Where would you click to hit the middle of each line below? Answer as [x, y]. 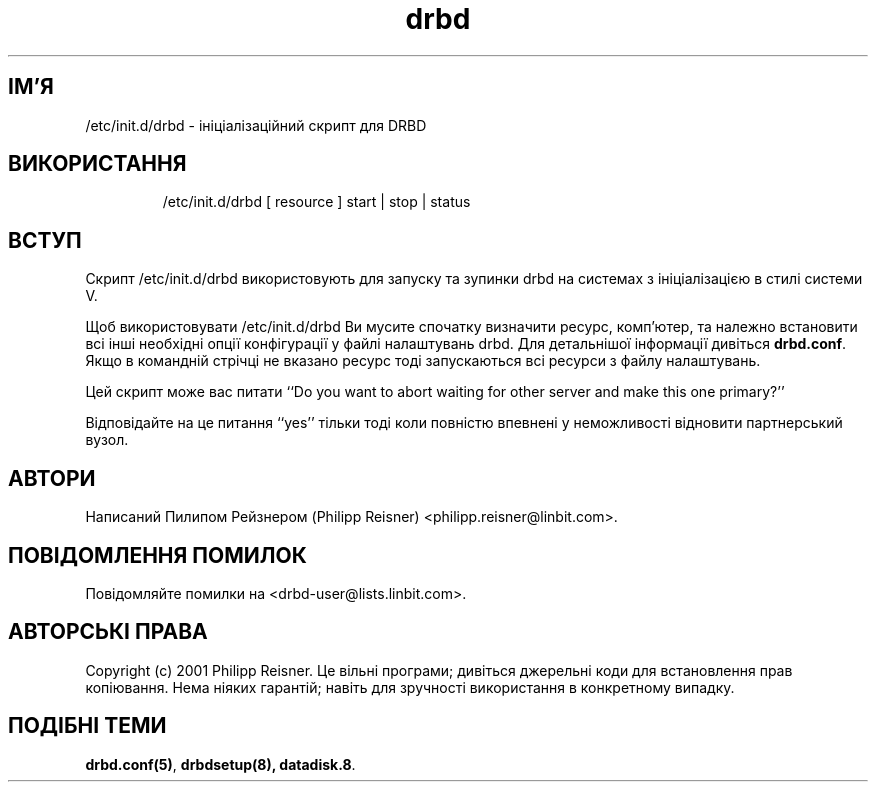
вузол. [107, 440]
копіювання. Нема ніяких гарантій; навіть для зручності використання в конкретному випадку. [410, 687]
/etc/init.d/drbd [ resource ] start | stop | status [316, 202]
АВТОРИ [52, 478]
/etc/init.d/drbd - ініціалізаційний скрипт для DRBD [256, 125]
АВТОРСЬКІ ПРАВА [108, 632]
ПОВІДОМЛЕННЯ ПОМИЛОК [157, 555]
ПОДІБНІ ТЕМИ [87, 726]
